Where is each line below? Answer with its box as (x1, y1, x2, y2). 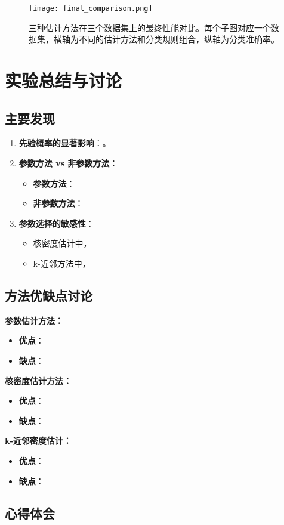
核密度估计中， (33, 237, 92, 249)
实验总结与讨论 (5, 68, 122, 92)
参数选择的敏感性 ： (18, 217, 94, 229)
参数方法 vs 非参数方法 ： (18, 157, 118, 169)
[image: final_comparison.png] (29, 4, 153, 13)
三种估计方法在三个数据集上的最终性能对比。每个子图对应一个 (29, 21, 271, 33)
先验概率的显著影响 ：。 (18, 137, 111, 149)
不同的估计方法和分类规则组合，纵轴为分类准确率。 (78, 33, 279, 45)
